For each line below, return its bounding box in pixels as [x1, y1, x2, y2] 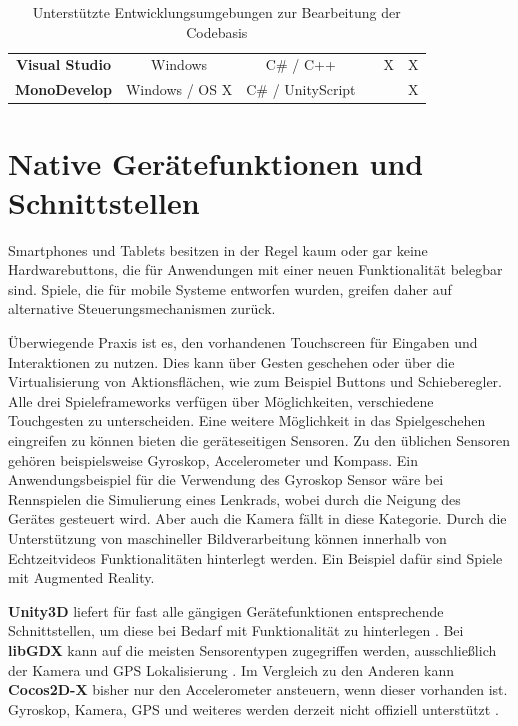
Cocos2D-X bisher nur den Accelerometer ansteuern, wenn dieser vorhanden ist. [8, 679, 508, 700]
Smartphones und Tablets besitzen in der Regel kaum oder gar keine [8, 239, 428, 260]
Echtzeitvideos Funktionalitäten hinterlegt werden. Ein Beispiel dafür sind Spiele [8, 547, 503, 568]
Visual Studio [15, 54, 112, 75]
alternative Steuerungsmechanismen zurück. [8, 298, 276, 319]
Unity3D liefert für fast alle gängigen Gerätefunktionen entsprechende [8, 600, 444, 621]
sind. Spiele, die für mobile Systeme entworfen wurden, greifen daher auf [8, 278, 452, 299]
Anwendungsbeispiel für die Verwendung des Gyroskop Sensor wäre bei [8, 469, 444, 490]
